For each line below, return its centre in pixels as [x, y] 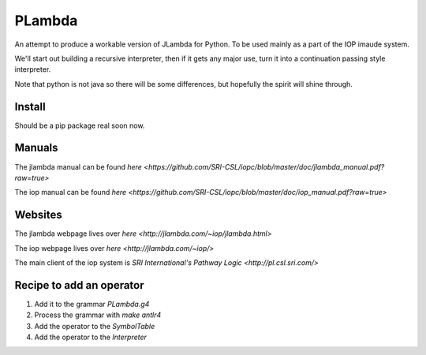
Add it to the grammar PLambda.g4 [92, 304]
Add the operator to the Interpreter [91, 337]
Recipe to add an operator [80, 285]
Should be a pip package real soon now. [80, 125]
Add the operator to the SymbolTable [95, 326]
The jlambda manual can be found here [78, 166]
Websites [38, 215]
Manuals [36, 148]
